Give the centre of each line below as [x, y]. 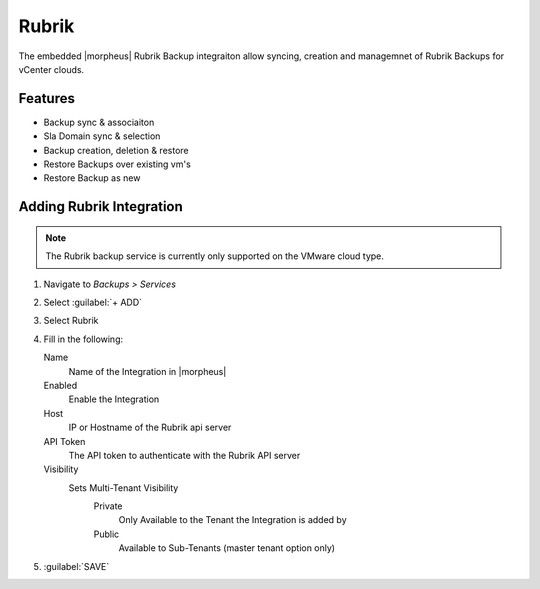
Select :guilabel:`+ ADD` [93, 302]
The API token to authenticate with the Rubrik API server [184, 455]
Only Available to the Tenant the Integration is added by [232, 520]
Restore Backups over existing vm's [117, 164]
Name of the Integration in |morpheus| [147, 371]
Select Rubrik [71, 321]
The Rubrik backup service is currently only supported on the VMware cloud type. [215, 256]
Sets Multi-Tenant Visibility [123, 487]
